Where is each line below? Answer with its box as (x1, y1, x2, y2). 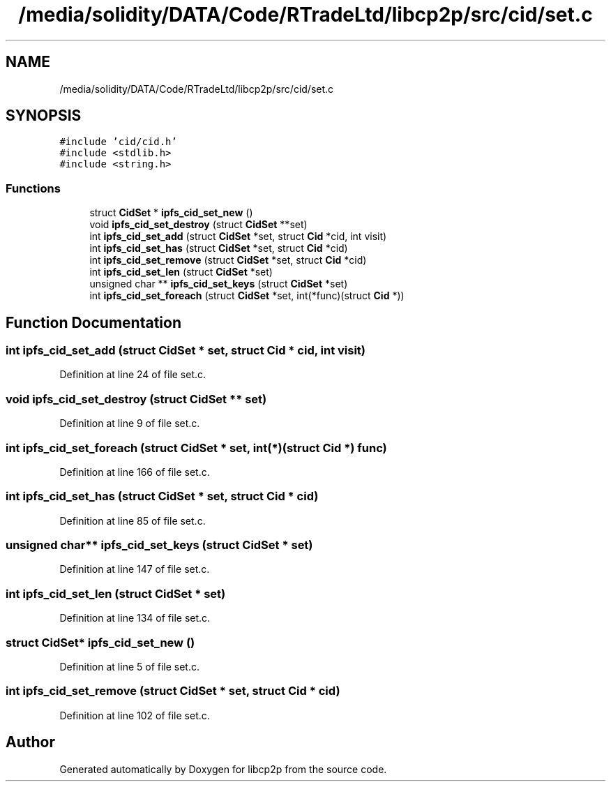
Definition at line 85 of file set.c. (59, 514, 206, 527)
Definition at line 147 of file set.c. (59, 563, 210, 576)
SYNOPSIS (6, 107, 82, 125)
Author (6, 733, 55, 751)
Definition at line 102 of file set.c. (59, 709, 210, 721)
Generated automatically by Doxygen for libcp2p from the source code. (59, 763, 387, 775)
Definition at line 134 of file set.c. (59, 612, 211, 624)
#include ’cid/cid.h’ (59, 136, 177, 148)
